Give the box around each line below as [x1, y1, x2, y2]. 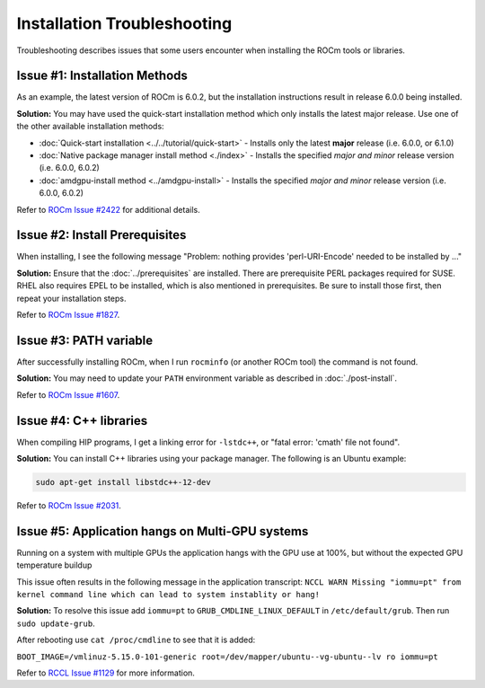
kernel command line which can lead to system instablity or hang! [16, 589, 321, 600]
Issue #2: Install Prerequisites [16, 227, 187, 243]
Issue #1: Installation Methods [16, 68, 189, 84]
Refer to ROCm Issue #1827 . [16, 310, 120, 321]
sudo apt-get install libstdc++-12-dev [35, 477, 211, 488]
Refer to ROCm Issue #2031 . [16, 500, 121, 511]
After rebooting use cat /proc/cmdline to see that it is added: [16, 634, 256, 646]
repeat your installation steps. [16, 293, 127, 304]
